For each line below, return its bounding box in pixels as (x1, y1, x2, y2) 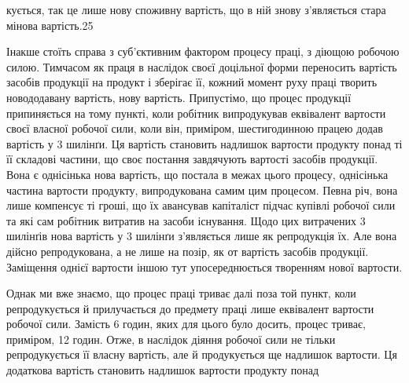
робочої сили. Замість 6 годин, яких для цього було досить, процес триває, (6, 316, 366, 332)
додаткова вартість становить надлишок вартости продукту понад (6, 362, 319, 378)
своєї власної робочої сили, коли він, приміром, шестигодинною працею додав (6, 120, 383, 137)
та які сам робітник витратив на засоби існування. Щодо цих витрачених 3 (6, 212, 366, 228)
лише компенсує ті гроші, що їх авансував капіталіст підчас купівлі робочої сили (6, 197, 396, 213)
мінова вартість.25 (6, 16, 94, 33)
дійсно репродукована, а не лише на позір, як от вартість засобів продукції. (6, 243, 369, 259)
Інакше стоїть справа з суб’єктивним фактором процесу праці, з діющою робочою (6, 43, 400, 60)
